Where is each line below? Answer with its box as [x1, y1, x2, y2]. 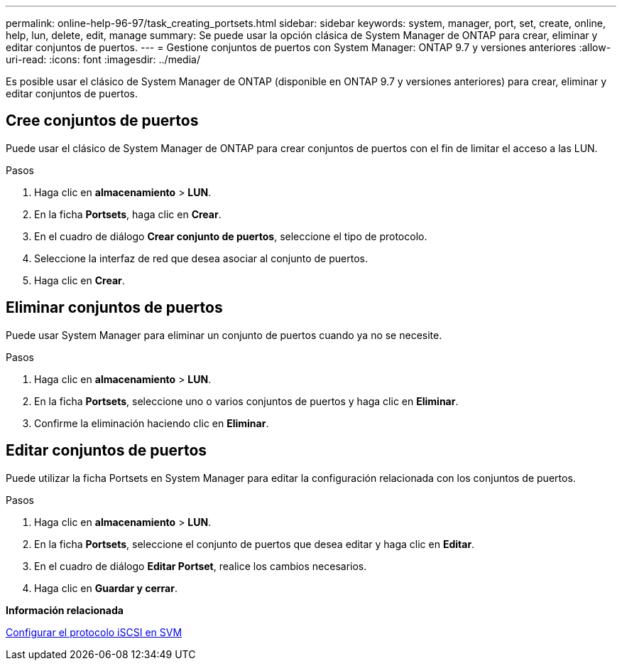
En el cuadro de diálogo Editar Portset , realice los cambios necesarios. [34, 559, 367, 572]
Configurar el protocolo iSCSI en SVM [6, 625, 182, 638]
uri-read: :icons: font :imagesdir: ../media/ [6, 53, 200, 65]
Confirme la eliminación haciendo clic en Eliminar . [34, 417, 269, 429]
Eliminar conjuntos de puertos [6, 299, 223, 317]
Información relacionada [6, 603, 124, 616]
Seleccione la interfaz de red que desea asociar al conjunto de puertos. [34, 252, 368, 264]
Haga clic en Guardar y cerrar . [34, 581, 178, 594]
